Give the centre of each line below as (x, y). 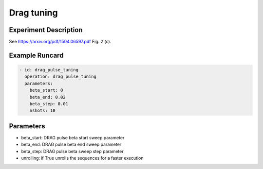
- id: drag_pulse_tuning (49, 70)
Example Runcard (36, 55)
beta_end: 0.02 (47, 97)
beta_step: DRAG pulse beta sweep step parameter (72, 151)
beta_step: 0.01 (49, 104)
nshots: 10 (42, 111)
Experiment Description (46, 30)
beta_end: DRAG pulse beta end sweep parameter (71, 144)
